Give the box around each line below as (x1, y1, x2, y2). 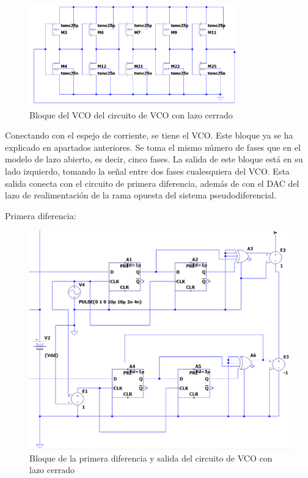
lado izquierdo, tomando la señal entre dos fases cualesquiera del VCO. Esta (5, 164, 290, 177)
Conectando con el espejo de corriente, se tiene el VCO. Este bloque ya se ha (5, 129, 293, 142)
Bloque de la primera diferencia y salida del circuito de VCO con (29, 451, 273, 464)
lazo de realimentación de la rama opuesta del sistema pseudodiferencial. (5, 189, 277, 201)
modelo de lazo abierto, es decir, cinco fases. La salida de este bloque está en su (5, 153, 303, 165)
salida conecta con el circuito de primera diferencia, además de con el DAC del (5, 176, 299, 189)
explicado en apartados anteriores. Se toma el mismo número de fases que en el (5, 140, 301, 153)
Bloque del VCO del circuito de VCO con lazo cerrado (29, 108, 233, 121)
